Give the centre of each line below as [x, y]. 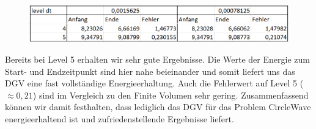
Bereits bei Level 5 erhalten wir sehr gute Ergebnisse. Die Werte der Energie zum [157, 59]
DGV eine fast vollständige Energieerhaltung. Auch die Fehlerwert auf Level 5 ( [154, 83]
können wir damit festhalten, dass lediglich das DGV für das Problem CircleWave [158, 107]
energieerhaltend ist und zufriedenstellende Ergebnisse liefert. [119, 119]
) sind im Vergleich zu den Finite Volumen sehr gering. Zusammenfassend [171, 95]
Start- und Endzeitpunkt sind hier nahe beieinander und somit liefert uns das [150, 71]
